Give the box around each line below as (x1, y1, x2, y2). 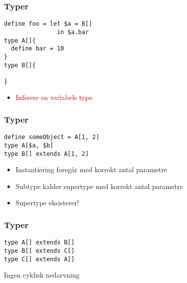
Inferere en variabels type (15, 92, 93, 102)
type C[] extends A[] (4, 255, 75, 263)
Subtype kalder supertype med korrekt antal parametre (15, 181, 183, 191)
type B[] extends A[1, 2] (4, 150, 89, 157)
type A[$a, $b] (4, 141, 54, 149)
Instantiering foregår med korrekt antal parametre (15, 164, 167, 175)
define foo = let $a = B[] (4, 20, 92, 28)
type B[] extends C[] (4, 247, 75, 254)
